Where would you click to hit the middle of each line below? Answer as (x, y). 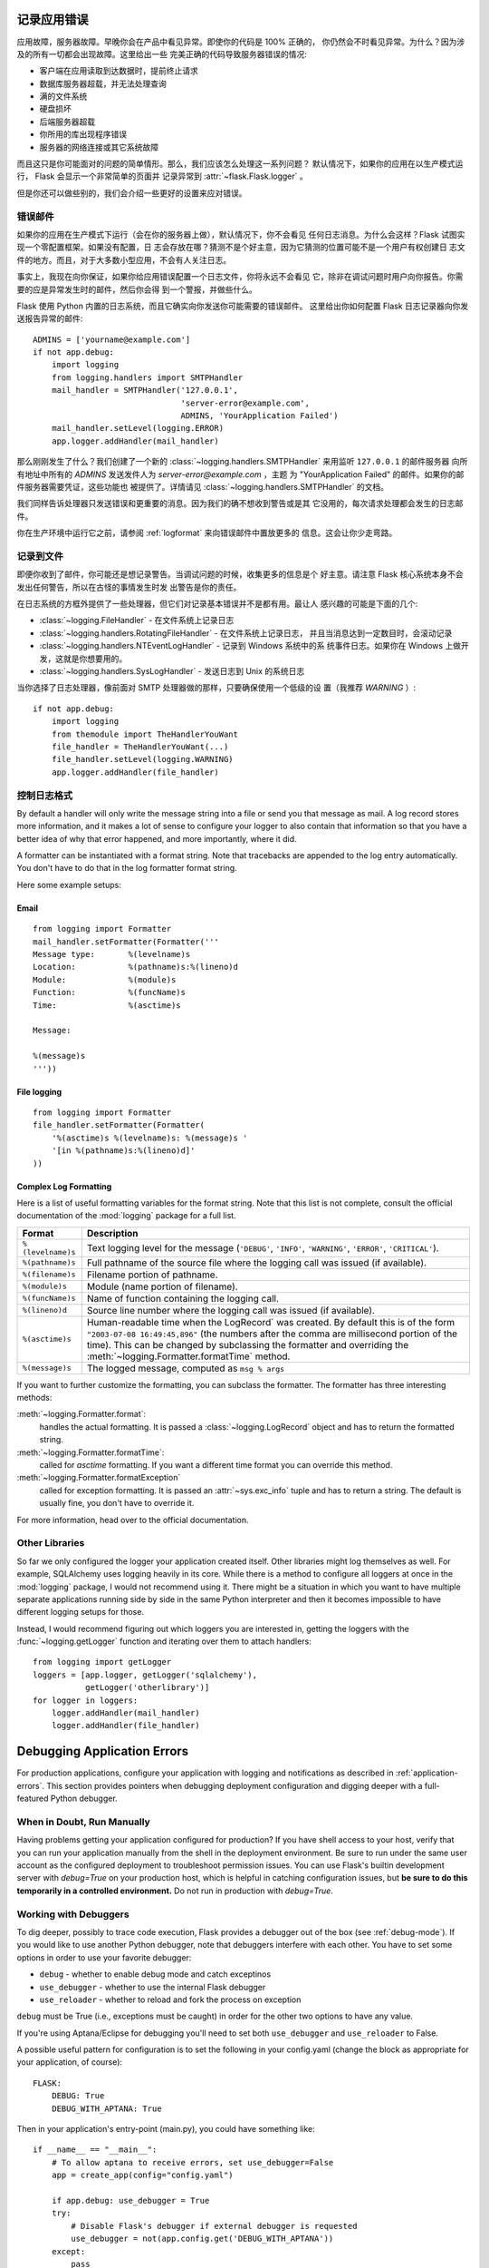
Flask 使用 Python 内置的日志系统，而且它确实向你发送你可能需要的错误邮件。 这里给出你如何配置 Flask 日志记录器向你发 (243, 306)
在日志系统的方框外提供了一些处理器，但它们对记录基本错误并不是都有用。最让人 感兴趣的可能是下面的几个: (217, 604)
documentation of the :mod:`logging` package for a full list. (126, 1216)
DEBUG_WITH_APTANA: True (106, 2108)
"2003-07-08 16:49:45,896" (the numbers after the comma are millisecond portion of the (272, 1334)
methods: (34, 1398)
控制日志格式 (45, 796)
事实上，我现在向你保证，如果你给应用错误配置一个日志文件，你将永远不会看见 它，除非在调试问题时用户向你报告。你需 (240, 277)
